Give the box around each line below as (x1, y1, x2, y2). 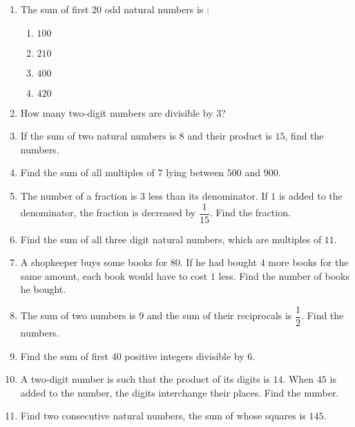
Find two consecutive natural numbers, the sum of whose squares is (20, 408, 306, 423)
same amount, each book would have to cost (20, 268, 208, 283)
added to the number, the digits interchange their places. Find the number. (20, 385, 339, 399)
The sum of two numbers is (20, 308, 136, 323)
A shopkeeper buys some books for (20, 255, 168, 269)
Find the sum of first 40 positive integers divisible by (20, 348, 244, 363)
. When (282, 372, 314, 386)
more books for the (268, 255, 349, 269)
